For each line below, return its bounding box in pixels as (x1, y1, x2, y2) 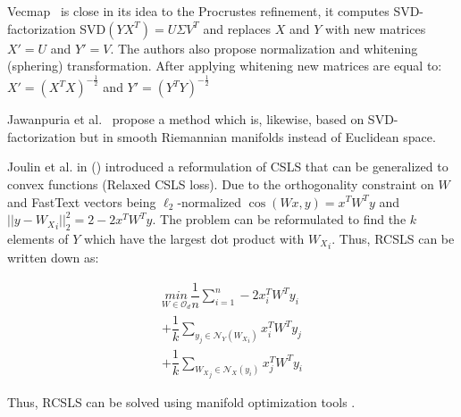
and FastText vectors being (7, 192, 156, 211)
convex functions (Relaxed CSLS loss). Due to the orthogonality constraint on (7, 174, 434, 193)
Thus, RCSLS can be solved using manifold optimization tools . (7, 392, 356, 411)
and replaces (203, 19, 272, 38)
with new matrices (325, 19, 426, 38)
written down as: (7, 248, 99, 267)
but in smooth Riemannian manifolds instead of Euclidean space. (80, 127, 436, 146)
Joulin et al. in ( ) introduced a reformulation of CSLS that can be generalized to (7, 157, 448, 176)
